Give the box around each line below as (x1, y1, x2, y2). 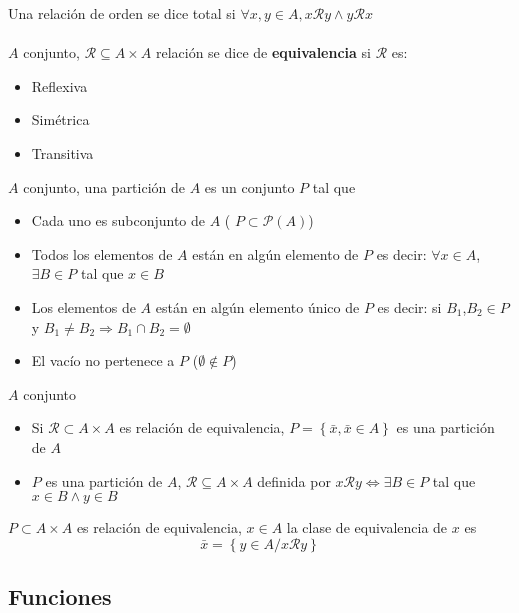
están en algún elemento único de (155, 296, 360, 317)
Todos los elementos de (31, 243, 173, 264)
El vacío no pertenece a (31, 350, 175, 371)
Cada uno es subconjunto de (31, 210, 206, 231)
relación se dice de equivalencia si (155, 42, 371, 63)
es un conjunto (204, 176, 295, 197)
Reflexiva (31, 75, 88, 96)
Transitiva (31, 142, 94, 163)
